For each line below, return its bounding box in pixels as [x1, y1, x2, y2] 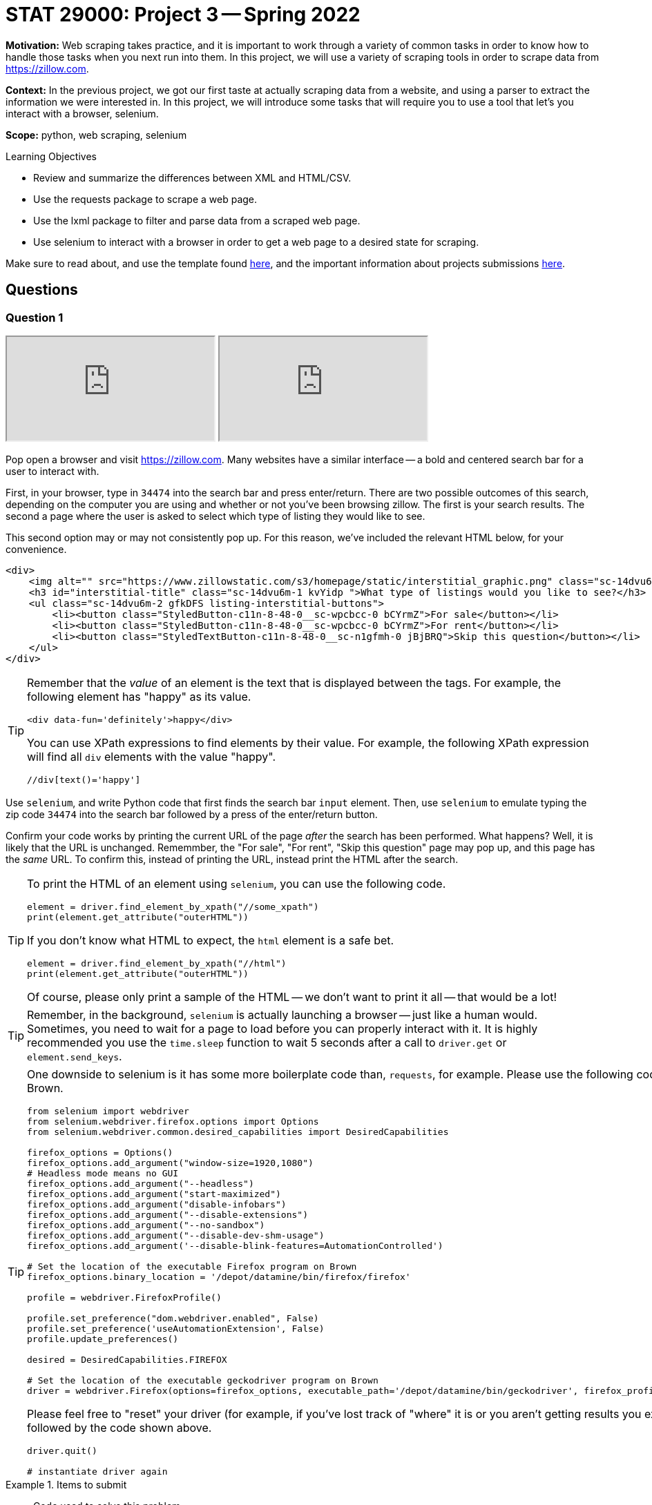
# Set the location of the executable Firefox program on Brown [27, 1261, 357, 1272]
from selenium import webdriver [27, 1105, 189, 1116]
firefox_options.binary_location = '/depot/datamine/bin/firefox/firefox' [27, 1271, 411, 1282]
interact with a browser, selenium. [6, 107, 159, 119]
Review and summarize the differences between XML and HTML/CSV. [33, 171, 352, 184]
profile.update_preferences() [27, 1333, 179, 1344]
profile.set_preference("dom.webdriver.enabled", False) [27, 1312, 319, 1323]
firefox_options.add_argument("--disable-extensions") [27, 1209, 308, 1220]
